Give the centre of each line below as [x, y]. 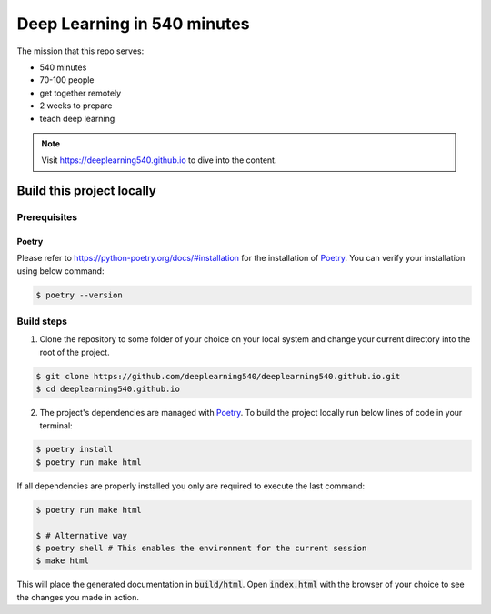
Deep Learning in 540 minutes [133, 24]
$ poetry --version [79, 295]
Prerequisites [47, 217]
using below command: [60, 271]
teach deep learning [77, 118]
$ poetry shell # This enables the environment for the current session [201, 549]
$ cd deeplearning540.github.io [108, 389]
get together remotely [80, 93]
